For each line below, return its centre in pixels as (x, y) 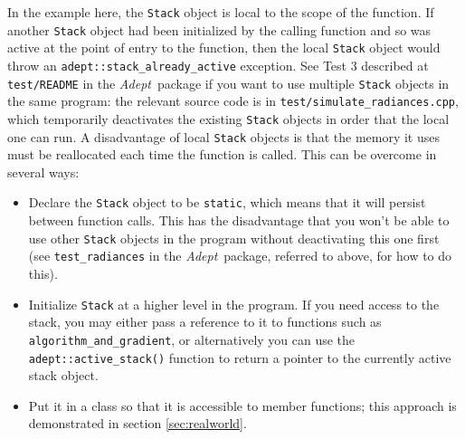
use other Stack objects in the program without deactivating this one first (234, 238)
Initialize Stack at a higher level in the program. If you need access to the (234, 304)
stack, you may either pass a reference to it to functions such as (205, 322)
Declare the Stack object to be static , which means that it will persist (227, 202)
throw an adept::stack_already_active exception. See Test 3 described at (218, 65)
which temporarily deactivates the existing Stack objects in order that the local (228, 118)
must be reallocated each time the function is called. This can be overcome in (222, 154)
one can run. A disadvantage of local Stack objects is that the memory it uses (224, 136)
